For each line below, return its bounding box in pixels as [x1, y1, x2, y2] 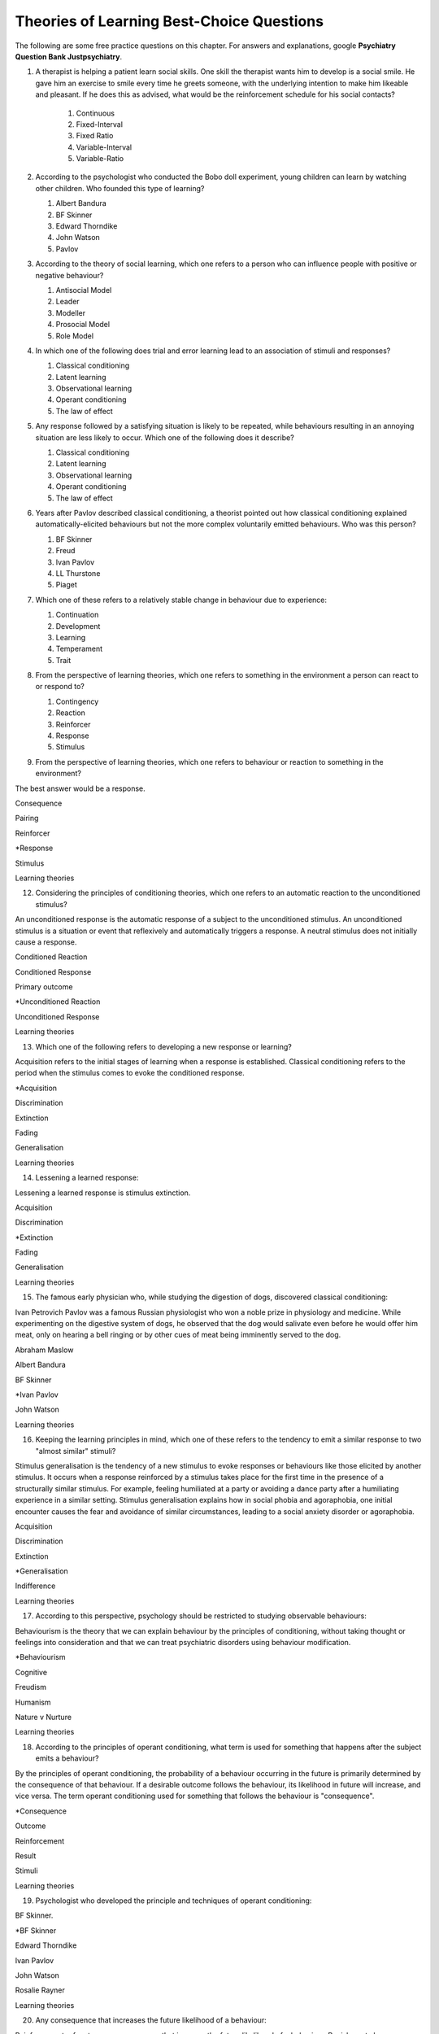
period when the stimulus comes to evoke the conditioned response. [15, 1068, 245, 1078]
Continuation [55, 610, 99, 620]
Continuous [76, 108, 115, 118]
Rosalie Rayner [15, 1985, 65, 1995]
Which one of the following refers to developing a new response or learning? [35, 1041, 292, 1051]
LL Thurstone [55, 568, 101, 578]
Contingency [55, 696, 99, 706]
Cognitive [15, 1667, 48, 1677]
